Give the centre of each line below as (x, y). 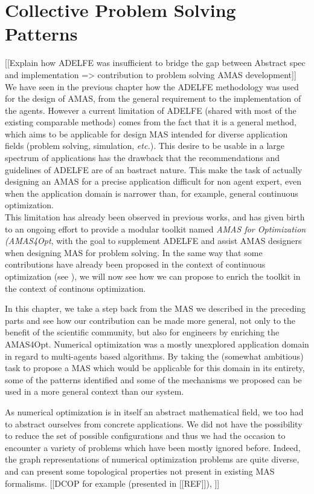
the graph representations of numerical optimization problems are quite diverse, (152, 459)
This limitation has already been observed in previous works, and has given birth (155, 217)
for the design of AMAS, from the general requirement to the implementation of (153, 98)
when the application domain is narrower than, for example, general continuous (152, 193)
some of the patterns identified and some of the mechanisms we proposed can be (153, 379)
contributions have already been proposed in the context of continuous (135, 264)
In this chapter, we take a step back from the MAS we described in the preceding (155, 308)
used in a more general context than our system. (95, 391)
